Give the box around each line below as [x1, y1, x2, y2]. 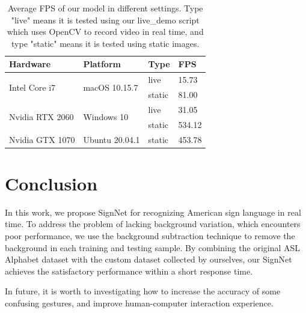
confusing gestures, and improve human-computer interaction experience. [5, 296, 274, 309]
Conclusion [5, 171, 98, 195]
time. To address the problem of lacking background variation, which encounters [5, 217, 301, 230]
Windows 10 [83, 111, 129, 123]
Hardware [9, 58, 51, 70]
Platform [83, 58, 121, 70]
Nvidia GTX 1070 [9, 133, 75, 145]
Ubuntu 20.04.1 [83, 133, 140, 145]
